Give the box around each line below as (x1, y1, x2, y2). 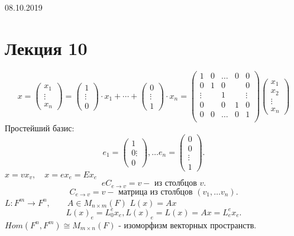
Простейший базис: (5, 121, 75, 134)
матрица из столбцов (118, 187, 193, 196)
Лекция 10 (5, 35, 88, 60)
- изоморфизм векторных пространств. (118, 218, 257, 231)
